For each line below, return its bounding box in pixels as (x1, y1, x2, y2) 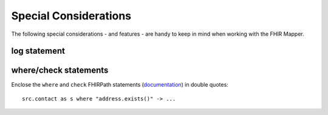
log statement (11, 46, 65, 56)
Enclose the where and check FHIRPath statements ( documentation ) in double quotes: (11, 81, 229, 88)
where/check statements (11, 65, 109, 76)
